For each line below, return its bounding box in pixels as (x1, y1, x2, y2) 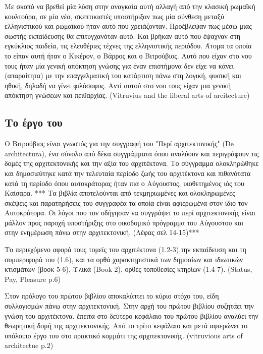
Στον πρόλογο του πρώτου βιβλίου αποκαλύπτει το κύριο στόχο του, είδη (5, 290, 219, 301)
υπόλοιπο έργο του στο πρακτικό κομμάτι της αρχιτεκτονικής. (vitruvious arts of (5, 330, 243, 340)
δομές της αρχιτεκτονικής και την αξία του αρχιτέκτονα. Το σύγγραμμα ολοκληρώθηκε (5, 158, 259, 168)
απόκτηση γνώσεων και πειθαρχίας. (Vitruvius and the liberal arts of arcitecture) (5, 90, 250, 100)
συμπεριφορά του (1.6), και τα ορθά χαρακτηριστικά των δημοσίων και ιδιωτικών (5, 254, 243, 264)
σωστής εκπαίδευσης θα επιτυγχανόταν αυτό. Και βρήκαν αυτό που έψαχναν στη (5, 30, 241, 41)
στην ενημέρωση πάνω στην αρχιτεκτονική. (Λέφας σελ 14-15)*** (5, 227, 199, 238)
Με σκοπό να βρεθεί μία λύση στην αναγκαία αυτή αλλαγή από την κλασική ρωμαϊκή (5, 1, 255, 11)
